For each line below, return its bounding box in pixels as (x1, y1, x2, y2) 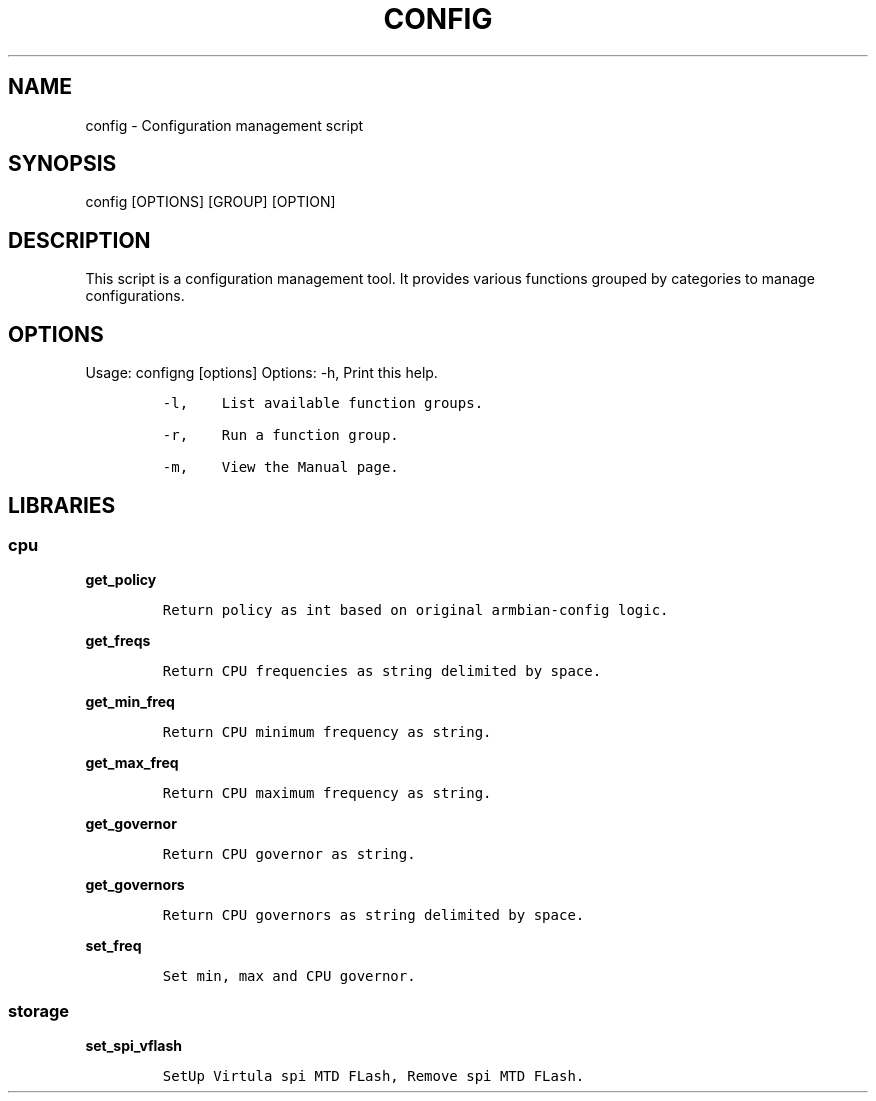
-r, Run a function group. (162, 427, 399, 444)
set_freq (85, 937, 142, 955)
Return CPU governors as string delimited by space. (162, 907, 585, 924)
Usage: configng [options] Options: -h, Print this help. (85, 364, 438, 382)
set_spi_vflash (85, 1037, 183, 1055)
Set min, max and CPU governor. (162, 968, 416, 985)
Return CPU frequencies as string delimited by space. (162, 663, 602, 680)
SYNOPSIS (8, 151, 117, 177)
